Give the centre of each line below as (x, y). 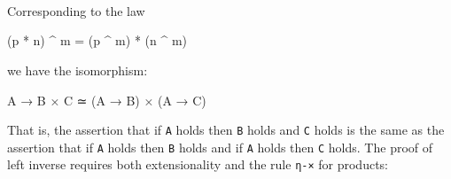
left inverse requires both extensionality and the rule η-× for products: (198, 164)
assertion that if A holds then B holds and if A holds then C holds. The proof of (220, 147)
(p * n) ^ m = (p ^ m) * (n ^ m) (97, 40)
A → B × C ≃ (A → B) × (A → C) (107, 100)
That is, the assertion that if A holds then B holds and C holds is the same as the (226, 130)
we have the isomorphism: (78, 70)
